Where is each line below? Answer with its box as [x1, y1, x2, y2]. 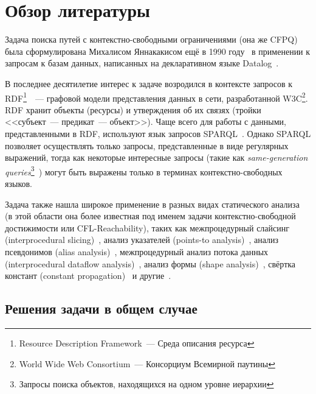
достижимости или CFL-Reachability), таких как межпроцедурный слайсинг [5, 221, 289, 234]
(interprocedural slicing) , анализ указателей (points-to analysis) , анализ [5, 233, 279, 246]
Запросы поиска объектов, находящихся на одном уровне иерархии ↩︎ [19, 378, 274, 390]
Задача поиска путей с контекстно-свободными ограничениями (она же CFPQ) [5, 33, 298, 46]
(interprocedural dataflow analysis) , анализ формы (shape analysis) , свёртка [5, 257, 296, 270]
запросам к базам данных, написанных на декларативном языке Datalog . [5, 57, 279, 69]
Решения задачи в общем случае [5, 299, 197, 318]
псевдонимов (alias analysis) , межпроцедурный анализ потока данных [5, 245, 269, 258]
